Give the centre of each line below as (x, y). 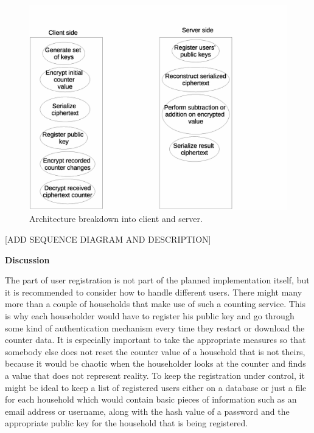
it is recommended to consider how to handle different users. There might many (154, 292)
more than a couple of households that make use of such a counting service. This (155, 304)
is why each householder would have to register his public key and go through (150, 316)
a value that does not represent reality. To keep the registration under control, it (155, 375)
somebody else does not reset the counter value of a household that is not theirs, (155, 351)
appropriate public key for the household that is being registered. (127, 423)
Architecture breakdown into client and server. (116, 219)
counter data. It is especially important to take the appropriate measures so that (155, 340)
